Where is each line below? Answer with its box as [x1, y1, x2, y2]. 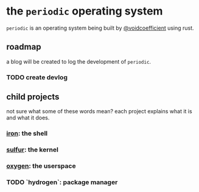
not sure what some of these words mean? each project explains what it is [6, 108, 193, 115]
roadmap [6, 42, 41, 52]
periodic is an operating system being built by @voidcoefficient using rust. [6, 24, 194, 31]
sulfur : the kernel [6, 145, 59, 154]
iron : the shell [6, 129, 48, 137]
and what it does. [6, 114, 50, 122]
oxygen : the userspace [6, 162, 76, 170]
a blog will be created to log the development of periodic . [6, 58, 151, 65]
